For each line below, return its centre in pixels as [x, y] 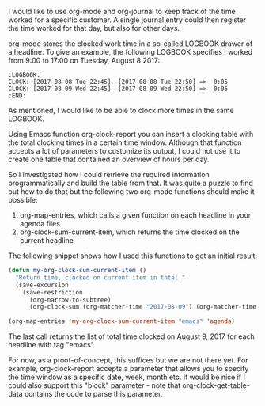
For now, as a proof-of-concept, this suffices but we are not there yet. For [128, 360]
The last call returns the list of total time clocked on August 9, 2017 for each [131, 336]
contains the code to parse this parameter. [93, 394]
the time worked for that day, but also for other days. [94, 28]
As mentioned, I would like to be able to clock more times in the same [121, 110]
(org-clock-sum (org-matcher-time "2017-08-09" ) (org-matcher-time [143, 307]
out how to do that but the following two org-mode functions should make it [131, 192]
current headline [46, 240]
